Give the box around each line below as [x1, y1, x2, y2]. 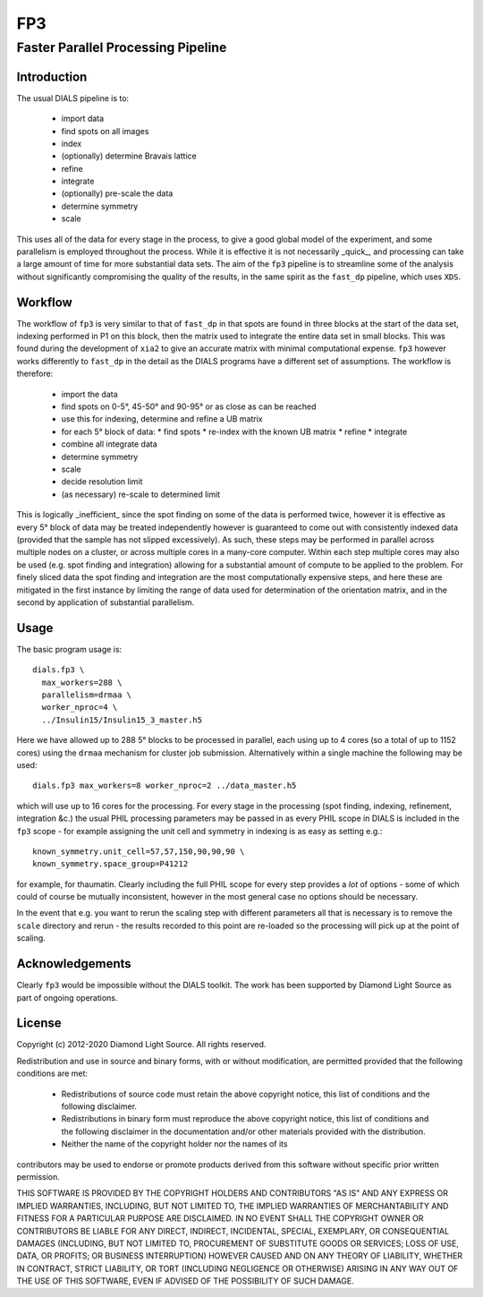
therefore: [16, 368, 54, 380]
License [16, 1016, 62, 1031]
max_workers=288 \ [41, 677, 123, 687]
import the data [61, 388, 118, 399]
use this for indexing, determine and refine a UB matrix [61, 414, 263, 424]
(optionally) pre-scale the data [61, 188, 174, 199]
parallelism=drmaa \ [41, 689, 132, 700]
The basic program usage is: [16, 644, 123, 654]
